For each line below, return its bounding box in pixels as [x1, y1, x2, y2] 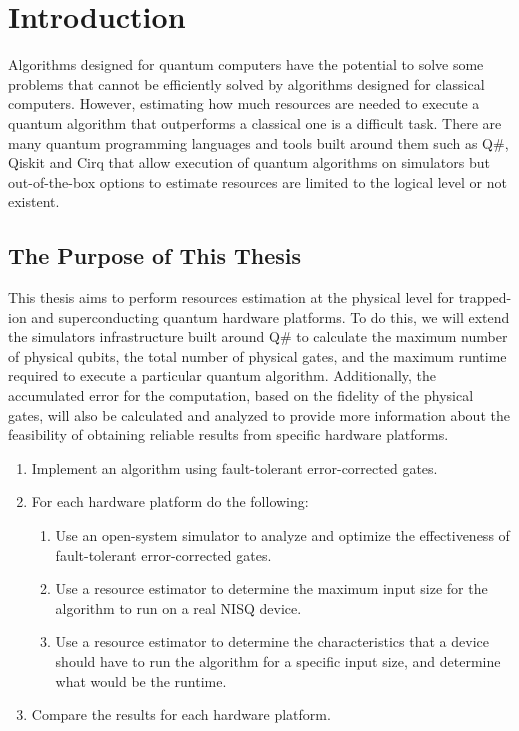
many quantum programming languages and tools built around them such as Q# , [8, 132, 509, 153]
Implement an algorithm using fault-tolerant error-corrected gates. [31, 457, 438, 478]
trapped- [458, 287, 512, 308]
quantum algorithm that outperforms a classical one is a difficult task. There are [8, 112, 502, 133]
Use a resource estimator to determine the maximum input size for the [55, 578, 488, 599]
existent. [8, 191, 60, 212]
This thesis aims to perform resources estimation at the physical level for [8, 287, 455, 308]
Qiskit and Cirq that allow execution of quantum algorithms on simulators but [8, 152, 490, 173]
